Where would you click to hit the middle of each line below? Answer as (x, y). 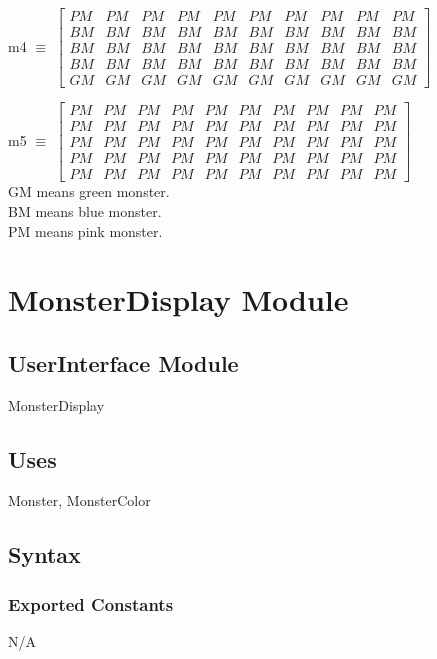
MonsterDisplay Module (178, 299)
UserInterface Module (123, 362)
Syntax (44, 554)
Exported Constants (91, 603)
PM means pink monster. (85, 230)
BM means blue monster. (85, 210)
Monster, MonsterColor (79, 500)
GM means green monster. (89, 191)
